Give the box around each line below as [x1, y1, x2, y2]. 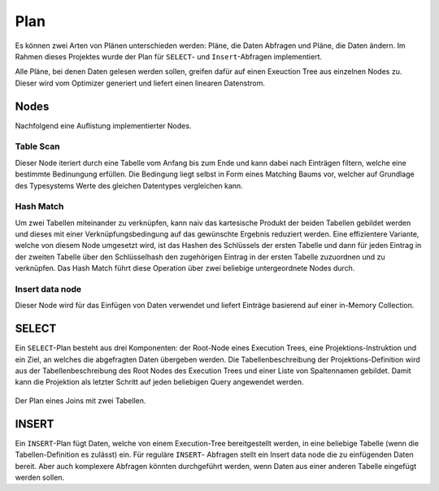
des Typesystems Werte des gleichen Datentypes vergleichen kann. [15, 180, 243, 190]
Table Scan [15, 141, 60, 152]
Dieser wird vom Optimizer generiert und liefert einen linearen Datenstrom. [15, 78, 266, 88]
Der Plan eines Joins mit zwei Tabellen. [15, 395, 146, 406]
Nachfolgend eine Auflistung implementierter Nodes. [15, 120, 192, 130]
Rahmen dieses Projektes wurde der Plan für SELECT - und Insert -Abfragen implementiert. [15, 51, 323, 61]
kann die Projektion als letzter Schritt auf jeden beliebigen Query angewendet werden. [15, 377, 304, 387]
